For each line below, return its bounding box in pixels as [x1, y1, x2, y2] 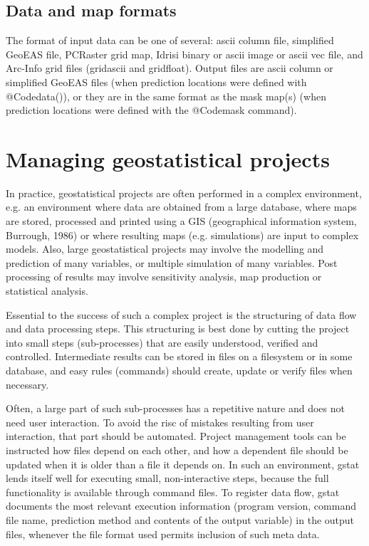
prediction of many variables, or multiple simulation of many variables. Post [6, 255, 338, 270]
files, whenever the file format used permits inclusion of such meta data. [6, 526, 320, 541]
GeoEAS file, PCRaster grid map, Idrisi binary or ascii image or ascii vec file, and [6, 46, 363, 61]
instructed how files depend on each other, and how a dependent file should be [6, 442, 348, 457]
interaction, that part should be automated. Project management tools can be [6, 429, 346, 443]
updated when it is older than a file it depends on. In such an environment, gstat [6, 456, 360, 471]
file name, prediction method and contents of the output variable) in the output [6, 512, 355, 527]
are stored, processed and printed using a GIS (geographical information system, [6, 214, 357, 229]
